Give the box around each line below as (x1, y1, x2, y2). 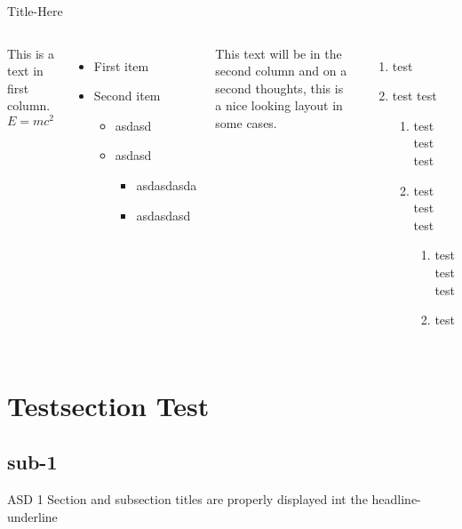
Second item (93, 86, 161, 105)
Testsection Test (7, 387, 210, 423)
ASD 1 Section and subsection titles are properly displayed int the (7, 490, 368, 509)
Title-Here (7, 2, 63, 20)
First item (93, 56, 149, 75)
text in (7, 61, 44, 80)
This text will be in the (215, 44, 342, 62)
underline (7, 507, 58, 525)
